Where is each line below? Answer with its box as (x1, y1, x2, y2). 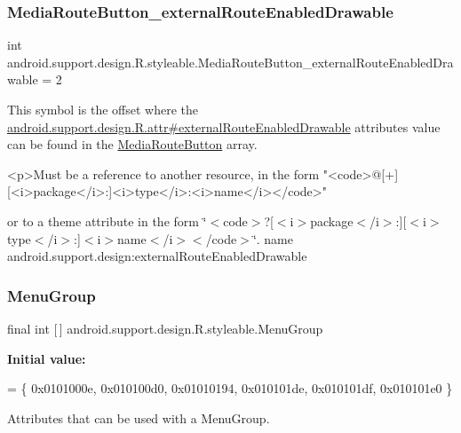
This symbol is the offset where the (7, 100, 198, 118)
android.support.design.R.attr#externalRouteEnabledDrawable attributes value (7, 117, 441, 136)
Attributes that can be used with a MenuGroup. (7, 408, 270, 427)
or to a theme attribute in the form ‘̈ (7, 211, 207, 230)
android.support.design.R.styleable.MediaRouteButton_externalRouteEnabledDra (7, 52, 454, 71)
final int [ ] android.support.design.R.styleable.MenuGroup (7, 319, 323, 337)
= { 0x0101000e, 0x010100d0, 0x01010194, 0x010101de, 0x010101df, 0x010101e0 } (7, 379, 453, 398)
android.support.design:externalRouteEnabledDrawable (7, 247, 307, 265)
